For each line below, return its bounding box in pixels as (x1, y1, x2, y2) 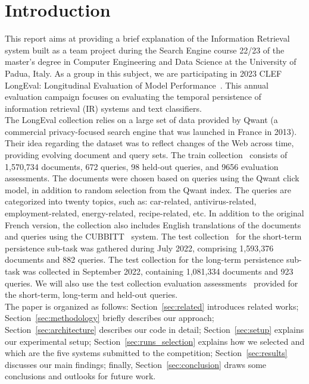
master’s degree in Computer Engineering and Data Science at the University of (5, 55, 296, 68)
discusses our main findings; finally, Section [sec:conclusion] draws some (5, 358, 267, 370)
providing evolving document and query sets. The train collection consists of (5, 149, 288, 161)
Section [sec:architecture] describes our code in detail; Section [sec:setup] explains (5, 323, 304, 335)
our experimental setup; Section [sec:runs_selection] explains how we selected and (5, 335, 305, 347)
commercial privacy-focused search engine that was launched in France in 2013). (5, 125, 297, 137)
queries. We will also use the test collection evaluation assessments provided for (5, 276, 298, 289)
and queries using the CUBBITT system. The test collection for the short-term (5, 230, 302, 243)
